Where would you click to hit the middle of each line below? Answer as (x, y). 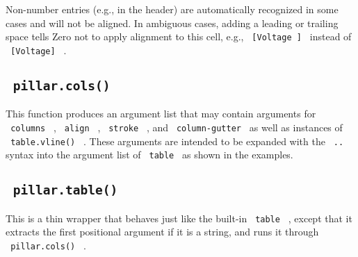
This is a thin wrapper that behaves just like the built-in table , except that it (179, 218)
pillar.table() (65, 190)
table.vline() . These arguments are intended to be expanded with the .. (177, 141)
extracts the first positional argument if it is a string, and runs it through (162, 232)
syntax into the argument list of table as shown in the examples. (149, 155)
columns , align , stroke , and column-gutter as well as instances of (177, 127)
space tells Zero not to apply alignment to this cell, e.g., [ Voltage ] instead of (179, 36)
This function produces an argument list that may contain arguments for (161, 114)
